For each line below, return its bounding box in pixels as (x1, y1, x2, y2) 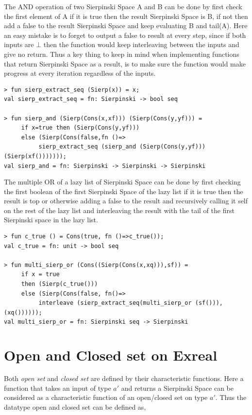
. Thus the (215, 392, 247, 402)
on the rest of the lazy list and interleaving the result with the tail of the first (4, 205, 235, 215)
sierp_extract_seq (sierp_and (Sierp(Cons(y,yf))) (38, 143, 206, 150)
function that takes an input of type (4, 382, 111, 393)
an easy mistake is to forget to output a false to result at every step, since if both (4, 30, 246, 40)
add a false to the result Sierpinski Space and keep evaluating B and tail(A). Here (4, 20, 248, 31)
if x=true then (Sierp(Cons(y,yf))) (21, 124, 140, 132)
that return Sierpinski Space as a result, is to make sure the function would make (4, 58, 246, 68)
